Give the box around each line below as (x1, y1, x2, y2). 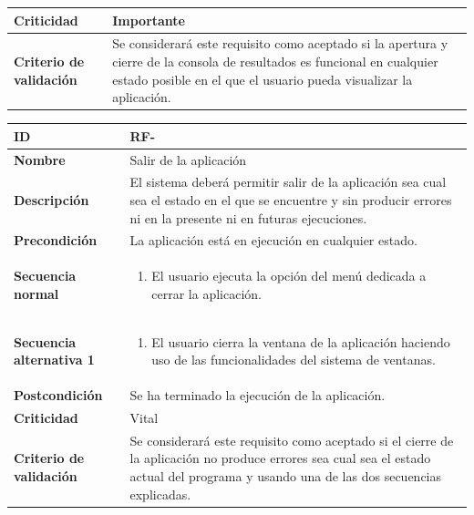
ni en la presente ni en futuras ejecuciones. (129, 208, 367, 227)
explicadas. (129, 484, 191, 503)
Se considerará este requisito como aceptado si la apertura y (112, 34, 448, 53)
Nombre (14, 149, 66, 169)
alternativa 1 (14, 350, 95, 369)
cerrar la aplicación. (151, 283, 262, 303)
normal (14, 283, 59, 303)
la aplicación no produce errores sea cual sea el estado (129, 448, 431, 468)
